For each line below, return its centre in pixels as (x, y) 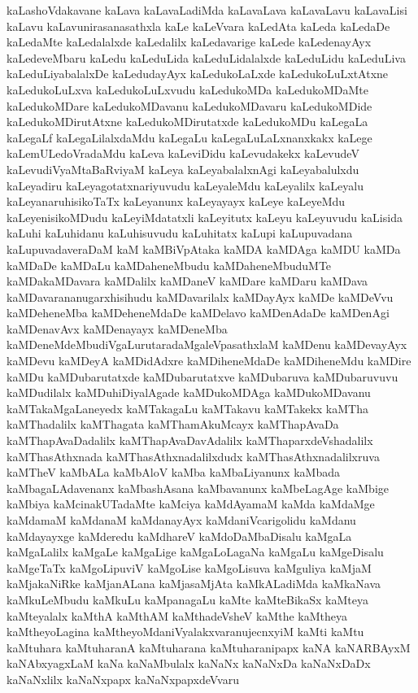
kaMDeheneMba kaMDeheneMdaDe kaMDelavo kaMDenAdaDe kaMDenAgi (198, 313)
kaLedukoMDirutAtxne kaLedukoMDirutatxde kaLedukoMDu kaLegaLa (187, 122)
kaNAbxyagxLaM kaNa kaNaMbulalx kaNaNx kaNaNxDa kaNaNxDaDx (189, 663)
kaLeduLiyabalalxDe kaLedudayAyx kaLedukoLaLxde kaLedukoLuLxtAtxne (198, 74)
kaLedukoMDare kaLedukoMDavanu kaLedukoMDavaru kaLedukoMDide (189, 105)
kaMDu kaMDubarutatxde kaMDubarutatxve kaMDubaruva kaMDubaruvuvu (202, 376)
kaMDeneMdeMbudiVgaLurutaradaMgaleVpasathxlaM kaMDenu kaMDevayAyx (207, 344)
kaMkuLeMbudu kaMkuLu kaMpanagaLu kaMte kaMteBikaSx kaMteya (187, 599)
